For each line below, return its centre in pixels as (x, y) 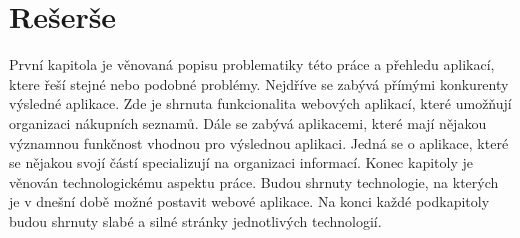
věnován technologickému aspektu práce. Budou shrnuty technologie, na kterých (254, 181)
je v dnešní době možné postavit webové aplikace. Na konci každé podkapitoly (249, 201)
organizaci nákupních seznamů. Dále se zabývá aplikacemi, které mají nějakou (248, 122)
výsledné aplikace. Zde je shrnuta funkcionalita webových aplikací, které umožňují (260, 103)
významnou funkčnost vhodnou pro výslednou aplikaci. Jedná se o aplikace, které (259, 142)
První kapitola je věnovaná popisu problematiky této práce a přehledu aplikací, (252, 64)
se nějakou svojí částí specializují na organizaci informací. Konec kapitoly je (241, 162)
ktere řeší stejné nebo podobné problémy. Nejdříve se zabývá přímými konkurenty (259, 83)
